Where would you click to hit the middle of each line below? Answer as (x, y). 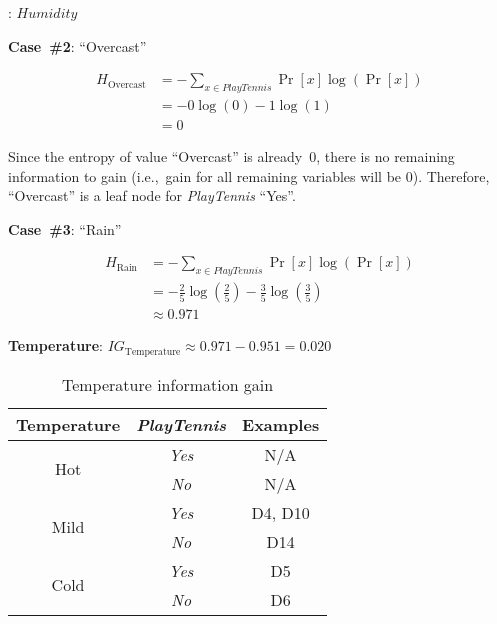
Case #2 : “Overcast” (77, 45)
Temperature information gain (167, 384)
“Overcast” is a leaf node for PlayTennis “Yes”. (152, 195)
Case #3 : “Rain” (65, 228)
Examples (281, 424)
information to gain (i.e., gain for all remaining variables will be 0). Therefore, (249, 175)
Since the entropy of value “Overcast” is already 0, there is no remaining (231, 156)
